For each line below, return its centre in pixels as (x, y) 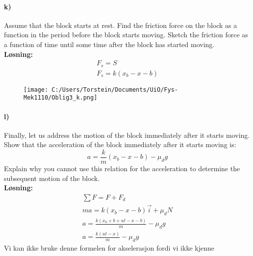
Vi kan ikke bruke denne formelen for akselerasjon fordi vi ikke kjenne (109, 248)
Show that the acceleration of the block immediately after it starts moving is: (120, 144)
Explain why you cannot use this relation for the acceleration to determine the (122, 168)
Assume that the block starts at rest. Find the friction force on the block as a (121, 25)
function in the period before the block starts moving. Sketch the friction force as (126, 35)
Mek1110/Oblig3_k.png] (61, 98)
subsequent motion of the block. (52, 178)
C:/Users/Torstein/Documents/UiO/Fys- (115, 90)
